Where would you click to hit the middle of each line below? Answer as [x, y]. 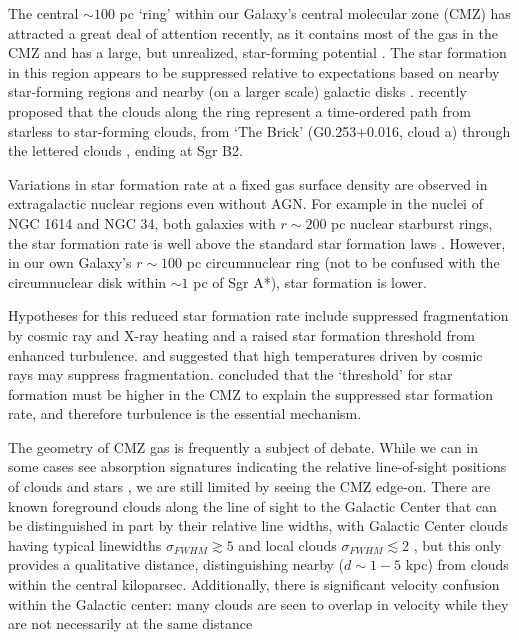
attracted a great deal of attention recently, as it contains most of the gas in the [253, 32]
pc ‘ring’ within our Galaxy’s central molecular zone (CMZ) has [315, 13]
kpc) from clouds [457, 564]
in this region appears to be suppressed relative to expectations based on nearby [254, 71]
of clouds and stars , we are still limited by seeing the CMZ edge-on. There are [249, 486]
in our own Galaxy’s [70, 262]
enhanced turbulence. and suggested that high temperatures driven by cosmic [245, 354]
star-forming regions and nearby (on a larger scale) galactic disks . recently [237, 91]
